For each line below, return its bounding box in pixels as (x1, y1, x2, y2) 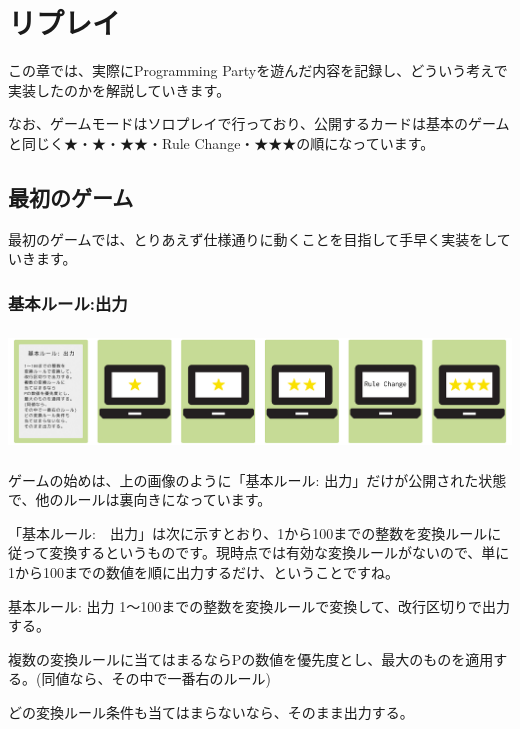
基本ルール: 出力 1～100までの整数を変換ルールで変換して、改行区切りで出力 (8, 595, 511, 616)
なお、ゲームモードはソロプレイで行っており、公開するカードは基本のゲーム (8, 113, 510, 134)
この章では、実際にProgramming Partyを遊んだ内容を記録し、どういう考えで (8, 60, 508, 81)
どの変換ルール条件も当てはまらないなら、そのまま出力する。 (8, 701, 414, 722)
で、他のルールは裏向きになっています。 (8, 489, 272, 510)
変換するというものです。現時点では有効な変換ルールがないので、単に (49, 542, 510, 563)
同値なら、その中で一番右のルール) (41, 668, 271, 689)
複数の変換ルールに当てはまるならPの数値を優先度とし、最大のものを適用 (8, 648, 494, 669)
